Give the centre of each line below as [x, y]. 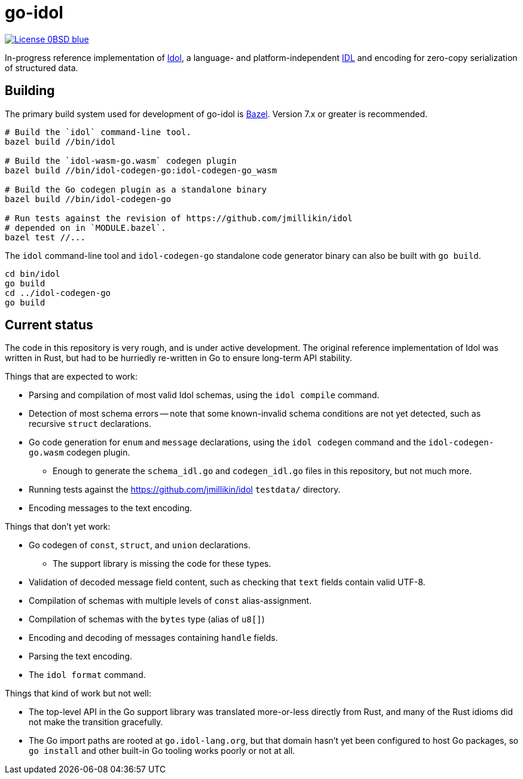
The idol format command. [87, 675]
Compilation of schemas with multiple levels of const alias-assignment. [170, 601]
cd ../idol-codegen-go [58, 293]
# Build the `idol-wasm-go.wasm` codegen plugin [121, 161]
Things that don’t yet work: [58, 527]
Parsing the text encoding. [81, 656]
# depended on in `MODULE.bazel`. [85, 227]
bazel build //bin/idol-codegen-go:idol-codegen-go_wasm [141, 170]
